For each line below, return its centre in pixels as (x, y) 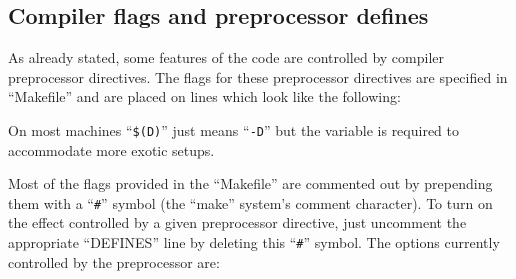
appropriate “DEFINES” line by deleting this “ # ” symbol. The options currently (254, 242)
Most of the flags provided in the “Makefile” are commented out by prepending (250, 183)
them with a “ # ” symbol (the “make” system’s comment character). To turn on (250, 202)
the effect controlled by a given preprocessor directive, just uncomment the (237, 222)
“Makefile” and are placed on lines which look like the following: (204, 96)
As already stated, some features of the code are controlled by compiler (226, 57)
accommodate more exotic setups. (111, 149)
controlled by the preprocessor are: (114, 261)
